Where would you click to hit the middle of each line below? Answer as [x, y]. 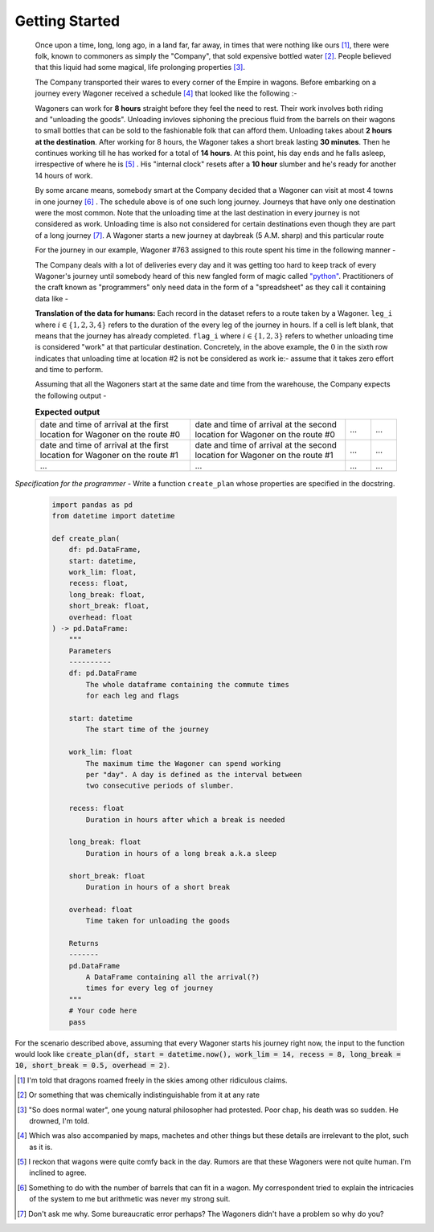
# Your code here [103, 1011]
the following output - [71, 395]
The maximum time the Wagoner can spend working [183, 763]
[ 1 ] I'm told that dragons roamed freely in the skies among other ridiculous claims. [153, 1080]
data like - [51, 298]
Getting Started [68, 21]
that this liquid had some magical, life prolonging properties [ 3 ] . [140, 68]
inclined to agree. [58, 1173]
